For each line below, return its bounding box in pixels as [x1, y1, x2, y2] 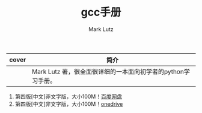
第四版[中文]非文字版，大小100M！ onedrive [14, 100, 123, 108]
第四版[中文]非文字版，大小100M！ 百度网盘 [14, 93, 123, 100]
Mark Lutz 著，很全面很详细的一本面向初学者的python [32, 67, 185, 75]
